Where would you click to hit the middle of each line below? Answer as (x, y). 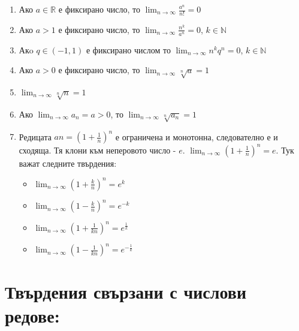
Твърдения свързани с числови (126, 292)
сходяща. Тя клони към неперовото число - (97, 150)
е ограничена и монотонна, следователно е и (197, 136)
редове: (32, 315)
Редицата (35, 136)
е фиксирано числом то (128, 49)
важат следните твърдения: (68, 163)
